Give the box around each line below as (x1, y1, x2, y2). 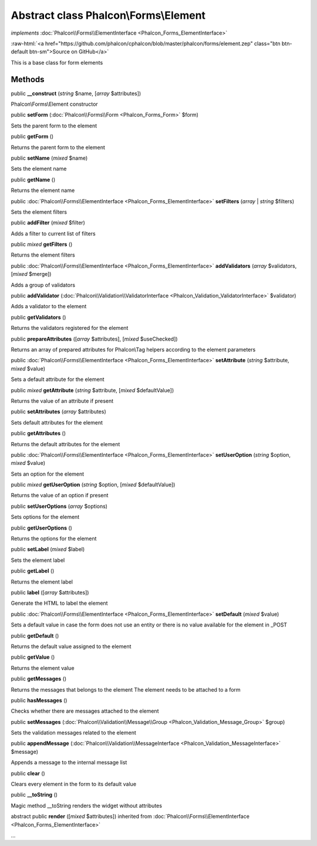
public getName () (11, 176, 56, 183)
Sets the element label (11, 557, 65, 564)
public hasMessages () (11, 696, 68, 704)
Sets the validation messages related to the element (11, 729, 136, 736)
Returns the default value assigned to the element (11, 643, 131, 650)
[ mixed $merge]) (11, 271, 52, 278)
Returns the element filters (11, 251, 76, 258)
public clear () (11, 770, 45, 777)
